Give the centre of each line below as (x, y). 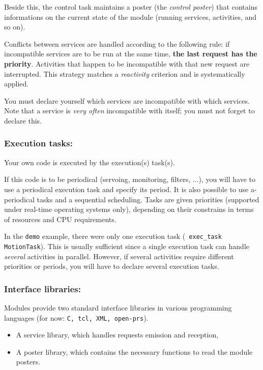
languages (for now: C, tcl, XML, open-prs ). (76, 317)
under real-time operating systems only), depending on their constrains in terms (129, 209)
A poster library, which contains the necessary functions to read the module (134, 351)
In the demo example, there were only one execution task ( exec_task (113, 236)
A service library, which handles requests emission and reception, (117, 335)
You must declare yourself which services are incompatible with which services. (127, 100)
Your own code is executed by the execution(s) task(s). (90, 162)
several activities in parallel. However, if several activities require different (119, 256)
